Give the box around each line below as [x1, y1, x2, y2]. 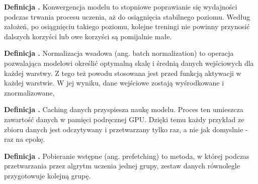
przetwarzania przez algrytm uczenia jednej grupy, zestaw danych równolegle [4, 160, 240, 171]
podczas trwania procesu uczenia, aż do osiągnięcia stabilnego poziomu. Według [4, 11, 250, 22]
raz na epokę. [4, 134, 45, 144]
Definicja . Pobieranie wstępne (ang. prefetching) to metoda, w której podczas [4, 150, 249, 161]
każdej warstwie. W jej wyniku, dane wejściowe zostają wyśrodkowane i [4, 77, 224, 88]
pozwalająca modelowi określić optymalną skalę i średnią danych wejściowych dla [4, 57, 254, 68]
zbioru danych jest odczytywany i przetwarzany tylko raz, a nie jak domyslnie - [4, 124, 248, 134]
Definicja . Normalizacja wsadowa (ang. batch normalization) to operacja [4, 48, 234, 58]
